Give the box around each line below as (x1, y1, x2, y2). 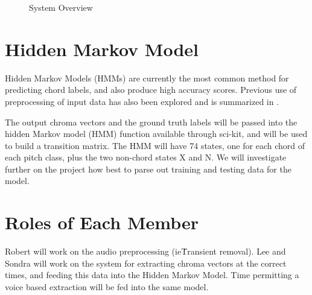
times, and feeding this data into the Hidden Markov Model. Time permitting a (5, 268, 299, 281)
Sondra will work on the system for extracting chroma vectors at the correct (5, 256, 287, 269)
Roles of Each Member (5, 210, 199, 235)
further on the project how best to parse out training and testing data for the (5, 162, 291, 175)
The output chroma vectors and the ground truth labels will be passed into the (5, 115, 298, 128)
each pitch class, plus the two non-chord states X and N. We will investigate (5, 151, 287, 163)
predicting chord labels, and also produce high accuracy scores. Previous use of (5, 83, 297, 96)
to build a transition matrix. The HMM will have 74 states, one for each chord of (5, 139, 305, 151)
